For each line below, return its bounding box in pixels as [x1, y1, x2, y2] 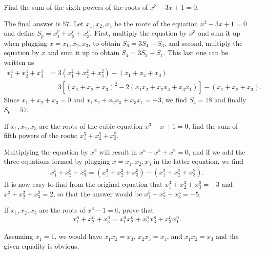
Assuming [4, 231, 33, 241]
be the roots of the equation [114, 18, 198, 28]
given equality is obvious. [4, 240, 79, 251]
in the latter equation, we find [153, 156, 244, 166]
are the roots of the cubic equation [39, 120, 143, 131]
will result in [99, 146, 137, 156]
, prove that [118, 205, 154, 215]
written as [4, 57, 34, 67]
